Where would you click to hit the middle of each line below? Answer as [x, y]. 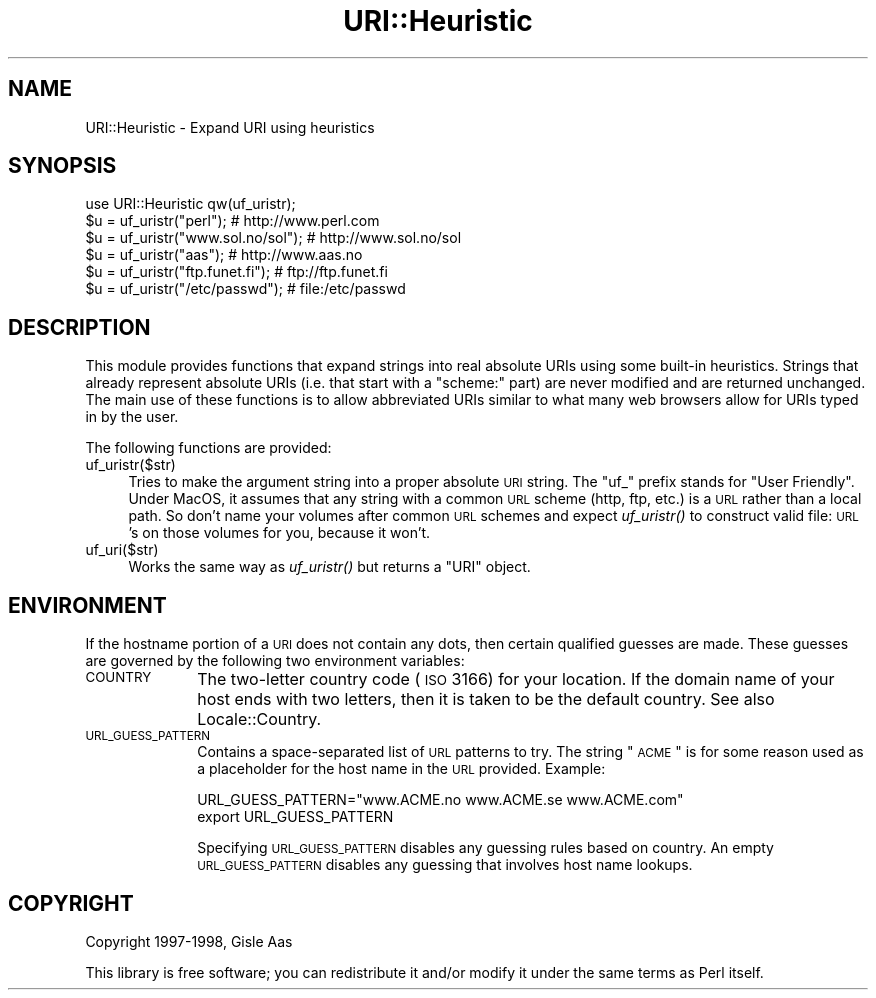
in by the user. [132, 417]
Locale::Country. [259, 719]
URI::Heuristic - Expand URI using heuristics [230, 127]
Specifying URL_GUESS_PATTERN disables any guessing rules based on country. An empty [485, 848]
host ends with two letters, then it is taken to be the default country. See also [486, 699]
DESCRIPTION [79, 327]
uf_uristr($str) [130, 465]
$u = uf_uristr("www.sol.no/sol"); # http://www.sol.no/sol [273, 238]
